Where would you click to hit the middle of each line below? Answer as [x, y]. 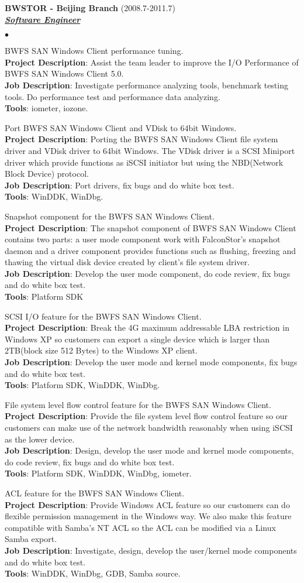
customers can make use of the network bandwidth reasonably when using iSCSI [149, 427]
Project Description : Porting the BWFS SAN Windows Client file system [141, 139]
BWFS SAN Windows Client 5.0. [64, 73]
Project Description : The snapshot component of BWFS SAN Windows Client [151, 227]
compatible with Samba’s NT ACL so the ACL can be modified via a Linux [140, 527]
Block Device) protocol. [47, 174]
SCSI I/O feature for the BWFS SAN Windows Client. [103, 316]
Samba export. [31, 539]
